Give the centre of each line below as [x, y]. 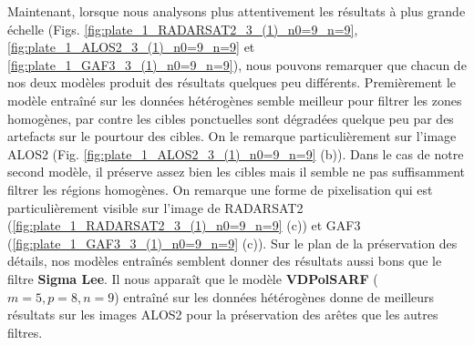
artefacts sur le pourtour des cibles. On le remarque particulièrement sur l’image [232, 136]
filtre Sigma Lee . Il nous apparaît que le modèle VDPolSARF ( [193, 278]
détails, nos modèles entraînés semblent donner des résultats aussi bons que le [225, 261]
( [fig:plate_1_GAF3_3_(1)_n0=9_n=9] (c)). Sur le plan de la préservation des [232, 243]
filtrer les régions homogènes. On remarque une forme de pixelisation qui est [220, 189]
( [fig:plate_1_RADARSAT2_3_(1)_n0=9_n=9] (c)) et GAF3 [184, 225]
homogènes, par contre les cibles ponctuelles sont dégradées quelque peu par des [231, 118]
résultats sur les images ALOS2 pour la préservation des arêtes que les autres [223, 315]
